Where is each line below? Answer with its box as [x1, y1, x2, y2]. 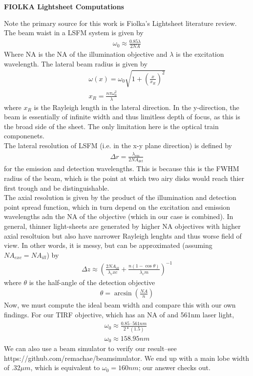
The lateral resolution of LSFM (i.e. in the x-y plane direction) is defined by [4, 140, 232, 151]
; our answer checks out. [138, 362, 211, 373]
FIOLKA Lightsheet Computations [4, 1, 124, 11]
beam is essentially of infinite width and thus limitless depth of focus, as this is [4, 111, 240, 122]
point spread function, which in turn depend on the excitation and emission [4, 201, 231, 212]
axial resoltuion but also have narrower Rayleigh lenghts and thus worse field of [4, 230, 242, 241]
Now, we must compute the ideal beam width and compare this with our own [4, 300, 236, 310]
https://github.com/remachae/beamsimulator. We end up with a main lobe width [4, 353, 249, 363]
